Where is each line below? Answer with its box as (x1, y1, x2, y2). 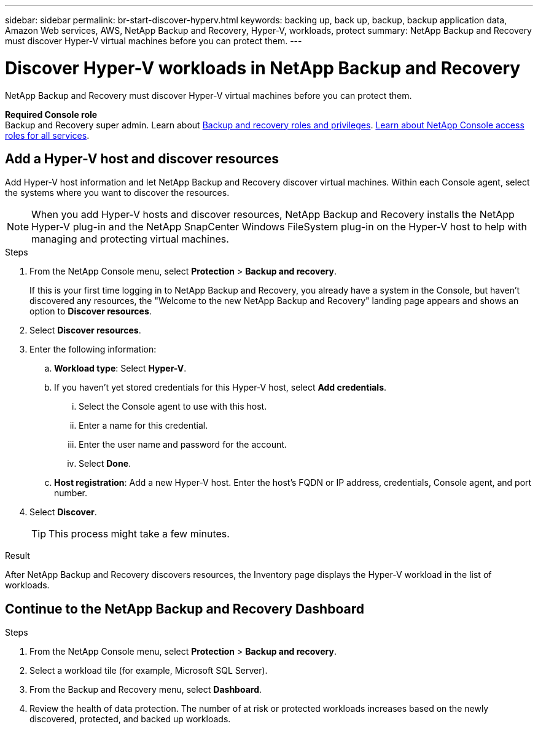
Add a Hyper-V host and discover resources (5, 150, 279, 166)
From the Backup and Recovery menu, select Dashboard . (29, 684, 262, 695)
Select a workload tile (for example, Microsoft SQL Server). (29, 665, 268, 676)
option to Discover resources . (29, 306, 152, 317)
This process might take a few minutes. (49, 528, 230, 540)
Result (5, 550, 30, 561)
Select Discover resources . (29, 325, 141, 336)
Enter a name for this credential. (79, 420, 208, 431)
